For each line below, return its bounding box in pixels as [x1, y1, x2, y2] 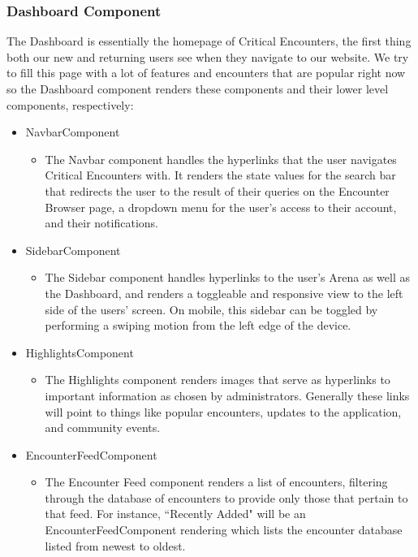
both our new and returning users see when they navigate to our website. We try [6, 48, 409, 65]
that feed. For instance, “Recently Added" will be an [45, 505, 306, 522]
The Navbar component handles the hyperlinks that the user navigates [45, 150, 397, 167]
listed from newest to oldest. [45, 537, 186, 554]
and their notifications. [45, 214, 158, 231]
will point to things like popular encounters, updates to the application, [45, 403, 402, 420]
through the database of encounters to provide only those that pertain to [45, 489, 408, 506]
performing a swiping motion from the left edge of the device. [45, 317, 351, 334]
